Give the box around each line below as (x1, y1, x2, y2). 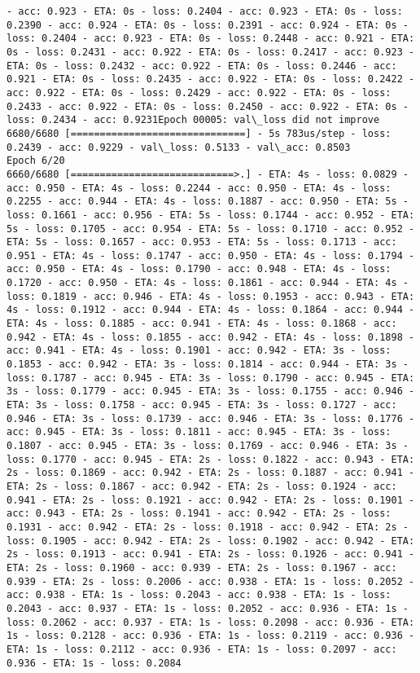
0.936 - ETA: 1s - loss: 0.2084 (7, 657, 182, 669)
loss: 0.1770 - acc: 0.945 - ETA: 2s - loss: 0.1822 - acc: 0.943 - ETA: (7, 453, 415, 465)
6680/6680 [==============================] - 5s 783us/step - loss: (7, 127, 392, 139)
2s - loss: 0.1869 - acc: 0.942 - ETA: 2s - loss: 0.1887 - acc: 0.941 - (7, 467, 415, 479)
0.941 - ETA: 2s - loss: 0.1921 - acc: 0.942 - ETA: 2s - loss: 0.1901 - (7, 494, 415, 506)
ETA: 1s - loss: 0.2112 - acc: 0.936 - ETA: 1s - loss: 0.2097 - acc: (7, 643, 397, 655)
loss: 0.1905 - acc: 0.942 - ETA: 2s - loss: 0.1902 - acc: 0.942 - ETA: (7, 534, 415, 547)
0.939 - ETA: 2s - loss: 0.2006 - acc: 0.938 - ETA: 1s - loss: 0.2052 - (7, 575, 415, 587)
